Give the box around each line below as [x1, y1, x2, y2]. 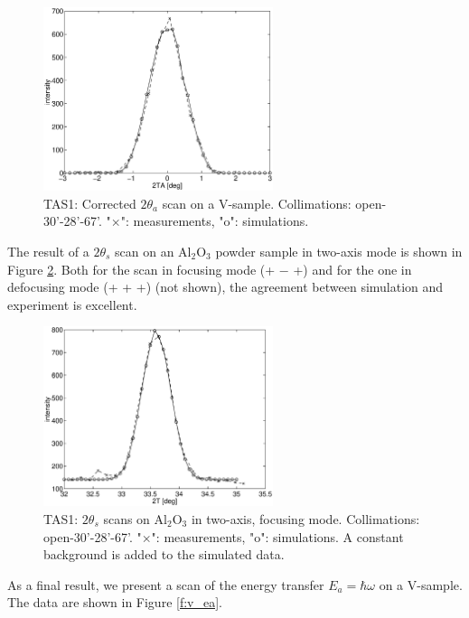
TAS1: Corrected [43, 193, 136, 212]
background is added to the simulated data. [43, 545, 285, 564]
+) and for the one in [293, 259, 412, 278]
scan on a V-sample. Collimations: [162, 193, 352, 212]
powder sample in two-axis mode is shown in [215, 241, 463, 260]
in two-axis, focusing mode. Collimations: [191, 509, 420, 528]
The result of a [7, 241, 89, 260]
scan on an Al [115, 241, 192, 260]
